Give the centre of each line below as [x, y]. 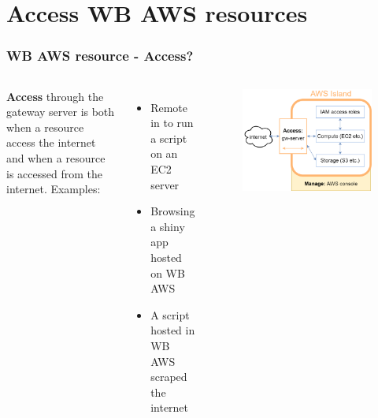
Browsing [173, 211]
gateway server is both [61, 112]
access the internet [51, 142]
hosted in [173, 330]
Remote [169, 107]
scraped [169, 377]
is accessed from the [54, 173]
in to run [172, 123]
